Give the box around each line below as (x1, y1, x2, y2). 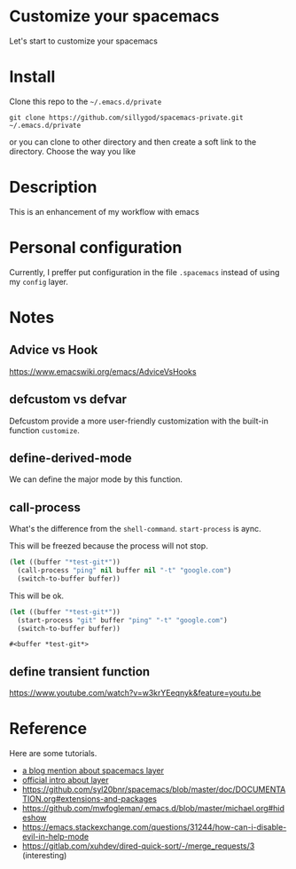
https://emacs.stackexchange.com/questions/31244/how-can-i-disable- (21, 822, 287, 833)
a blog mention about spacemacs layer (21, 765, 165, 776)
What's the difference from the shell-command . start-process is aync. (9, 524, 261, 534)
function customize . (9, 424, 80, 436)
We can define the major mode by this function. (9, 474, 183, 485)
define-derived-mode (9, 450, 133, 465)
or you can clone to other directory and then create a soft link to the (9, 136, 257, 147)
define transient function (9, 664, 151, 679)
